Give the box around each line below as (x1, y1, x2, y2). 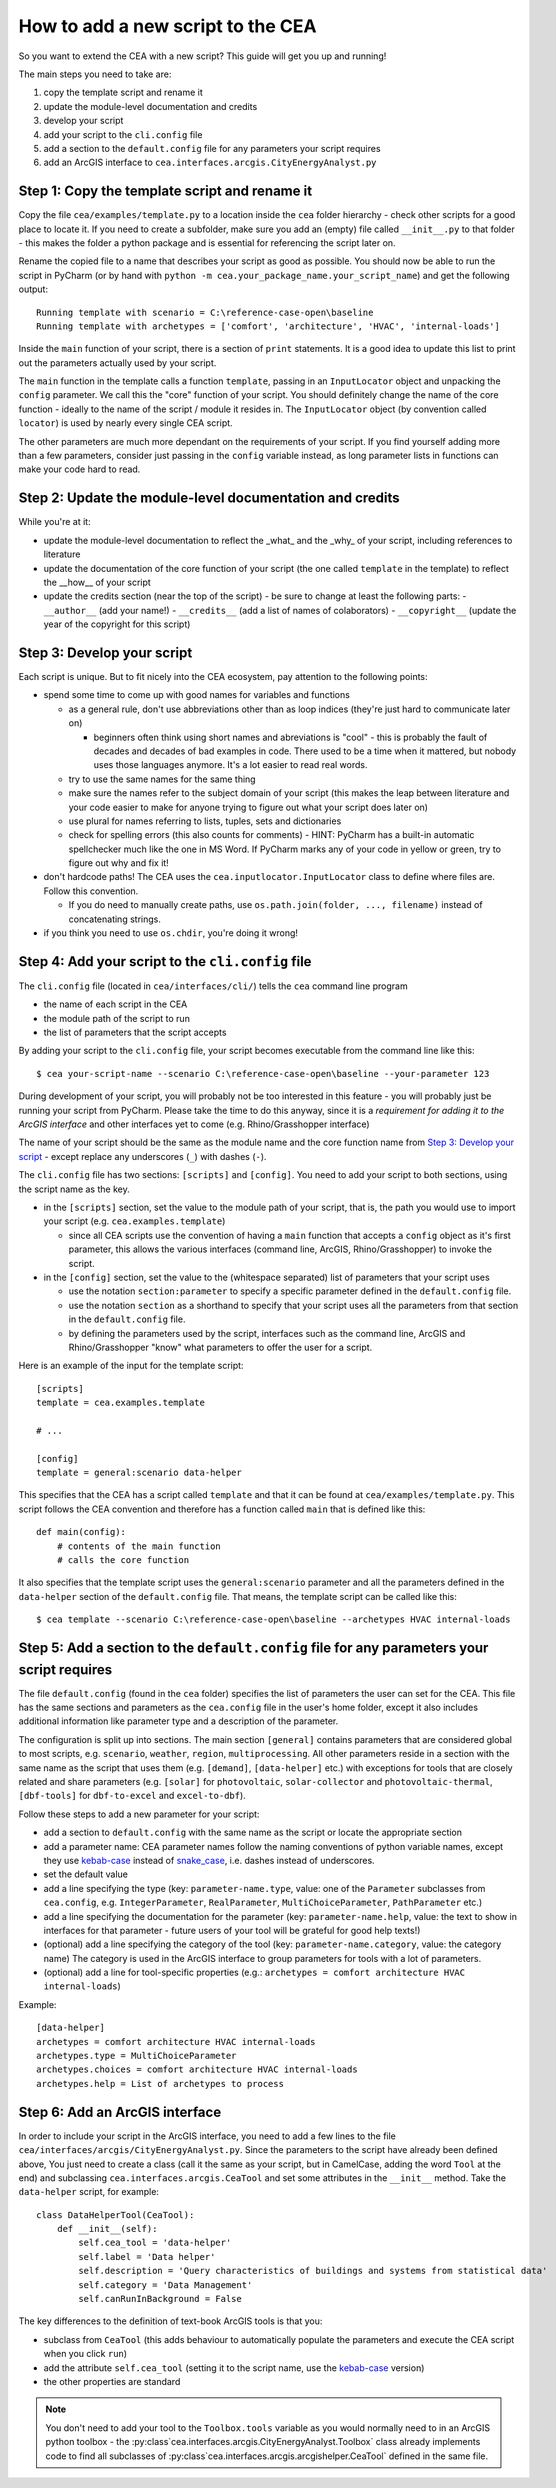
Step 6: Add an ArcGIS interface (18, 2103, 222, 2120)
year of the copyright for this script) (43, 618, 191, 630)
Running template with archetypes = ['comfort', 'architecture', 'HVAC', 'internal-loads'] (36, 320, 500, 332)
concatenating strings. (68, 913, 162, 925)
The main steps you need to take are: (18, 68, 172, 80)
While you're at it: (18, 516, 91, 528)
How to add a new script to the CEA (18, 15, 317, 37)
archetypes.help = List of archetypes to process (36, 2078, 285, 2089)
